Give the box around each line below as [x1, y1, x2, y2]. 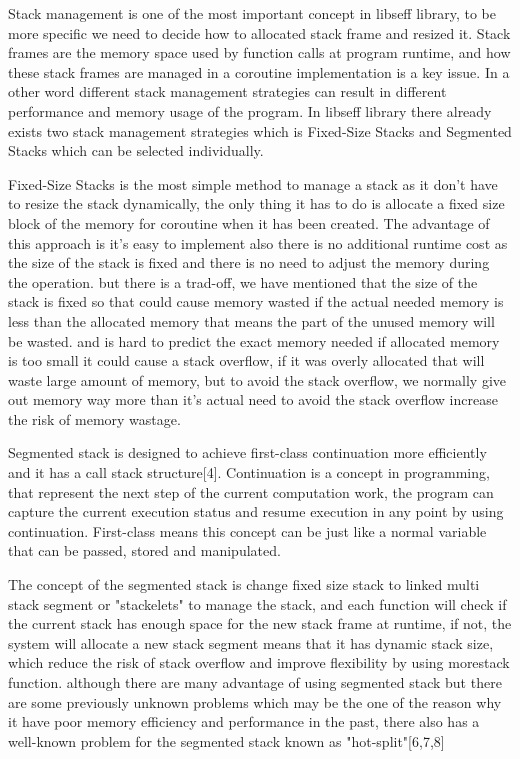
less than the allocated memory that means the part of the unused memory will [8, 310, 495, 331]
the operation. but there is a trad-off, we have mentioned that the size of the [8, 271, 478, 292]
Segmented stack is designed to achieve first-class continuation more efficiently [8, 442, 487, 463]
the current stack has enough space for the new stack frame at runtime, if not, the [8, 613, 512, 634]
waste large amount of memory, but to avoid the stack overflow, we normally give [8, 369, 507, 390]
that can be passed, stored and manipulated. [8, 540, 281, 561]
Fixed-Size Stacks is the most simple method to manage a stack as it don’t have [8, 173, 498, 194]
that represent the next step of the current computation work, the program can [8, 481, 494, 502]
